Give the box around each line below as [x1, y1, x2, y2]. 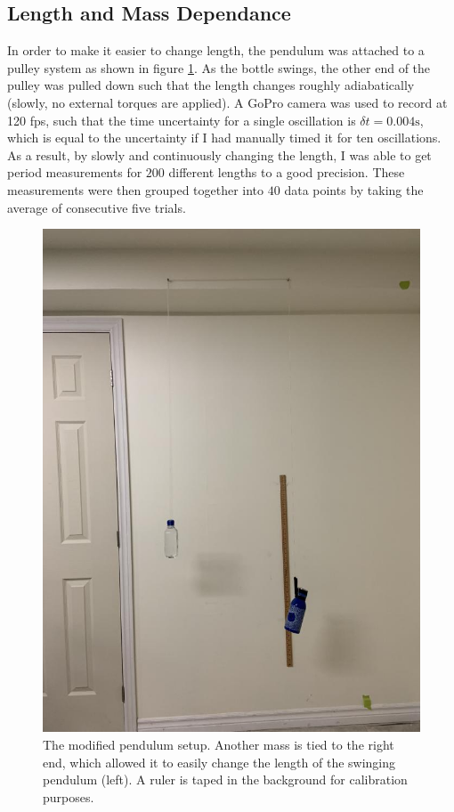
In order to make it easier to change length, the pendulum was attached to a [7, 41, 425, 60]
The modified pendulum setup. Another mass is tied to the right [43, 735, 394, 754]
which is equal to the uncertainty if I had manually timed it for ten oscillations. [7, 128, 442, 147]
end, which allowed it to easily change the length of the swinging [43, 752, 396, 771]
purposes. [43, 787, 94, 806]
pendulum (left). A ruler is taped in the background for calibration [43, 770, 408, 789]
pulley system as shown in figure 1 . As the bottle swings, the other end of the [7, 58, 431, 77]
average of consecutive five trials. [7, 198, 186, 216]
